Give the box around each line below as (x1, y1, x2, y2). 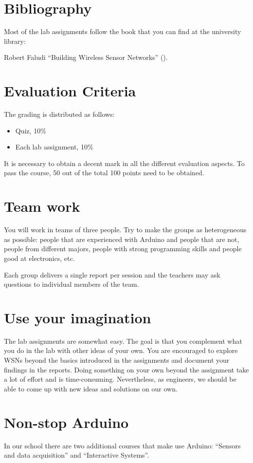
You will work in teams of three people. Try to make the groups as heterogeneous (4, 224, 247, 235)
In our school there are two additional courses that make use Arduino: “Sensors (4, 440, 241, 450)
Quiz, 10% (15, 125, 46, 135)
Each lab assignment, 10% (15, 142, 93, 152)
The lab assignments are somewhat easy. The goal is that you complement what (4, 335, 242, 346)
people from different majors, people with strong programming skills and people (4, 243, 242, 254)
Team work (4, 196, 80, 216)
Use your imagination (4, 307, 151, 327)
